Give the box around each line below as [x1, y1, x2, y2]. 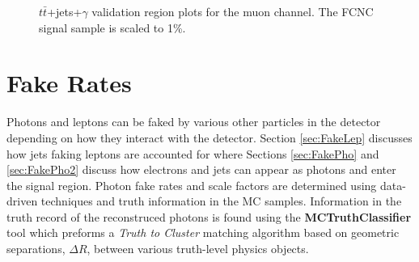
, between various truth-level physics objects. [87, 240, 309, 257]
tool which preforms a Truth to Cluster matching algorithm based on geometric [6, 224, 400, 241]
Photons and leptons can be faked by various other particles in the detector [6, 113, 381, 130]
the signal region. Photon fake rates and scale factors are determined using [6, 176, 377, 193]
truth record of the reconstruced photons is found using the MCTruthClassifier [6, 208, 412, 225]
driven [6, 192, 38, 209]
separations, [6, 240, 66, 257]
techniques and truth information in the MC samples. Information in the [40, 192, 402, 209]
